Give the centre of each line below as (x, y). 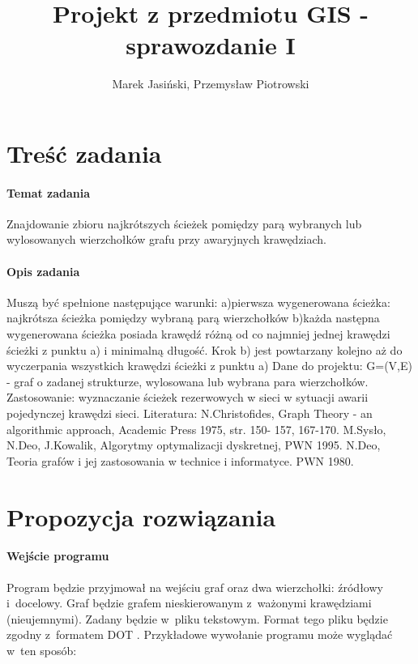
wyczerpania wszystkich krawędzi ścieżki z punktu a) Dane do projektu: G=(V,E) (209, 366)
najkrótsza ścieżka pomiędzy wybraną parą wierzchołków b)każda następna (193, 318)
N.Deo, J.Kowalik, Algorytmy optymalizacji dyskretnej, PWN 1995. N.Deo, (194, 445)
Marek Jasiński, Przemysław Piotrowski (211, 84)
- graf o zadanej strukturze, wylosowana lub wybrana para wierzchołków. (188, 381)
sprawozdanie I (211, 45)
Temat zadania (49, 192)
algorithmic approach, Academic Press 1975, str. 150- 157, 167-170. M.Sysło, (196, 429)
